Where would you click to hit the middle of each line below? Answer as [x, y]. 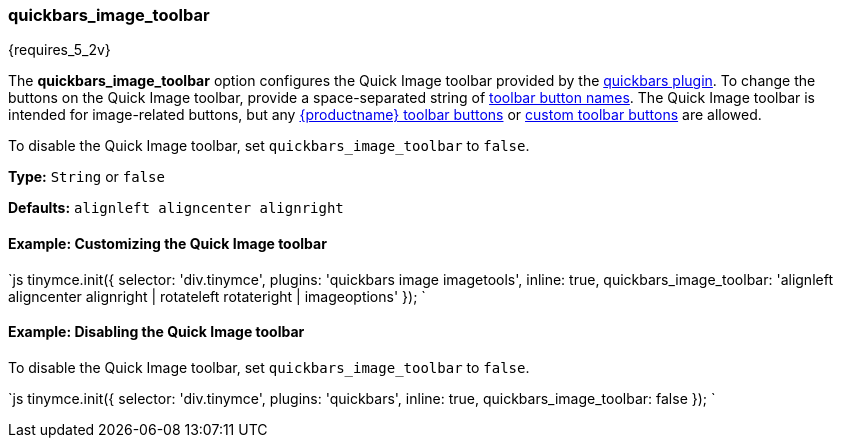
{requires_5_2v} [59, 50]
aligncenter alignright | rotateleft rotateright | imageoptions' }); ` [217, 296]
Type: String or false [86, 177]
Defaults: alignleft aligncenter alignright [176, 208]
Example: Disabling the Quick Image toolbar [156, 332]
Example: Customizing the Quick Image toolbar [167, 243]
